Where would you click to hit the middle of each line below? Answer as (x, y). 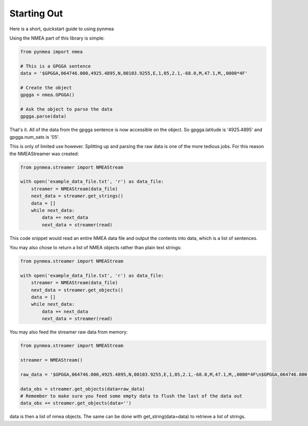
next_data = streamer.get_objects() (77, 290)
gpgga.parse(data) (43, 116)
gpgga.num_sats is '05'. (35, 137)
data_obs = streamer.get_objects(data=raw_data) (83, 389)
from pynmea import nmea (52, 52)
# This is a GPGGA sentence (55, 66)
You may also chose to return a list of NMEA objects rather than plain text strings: (95, 248)
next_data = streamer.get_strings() (77, 196)
